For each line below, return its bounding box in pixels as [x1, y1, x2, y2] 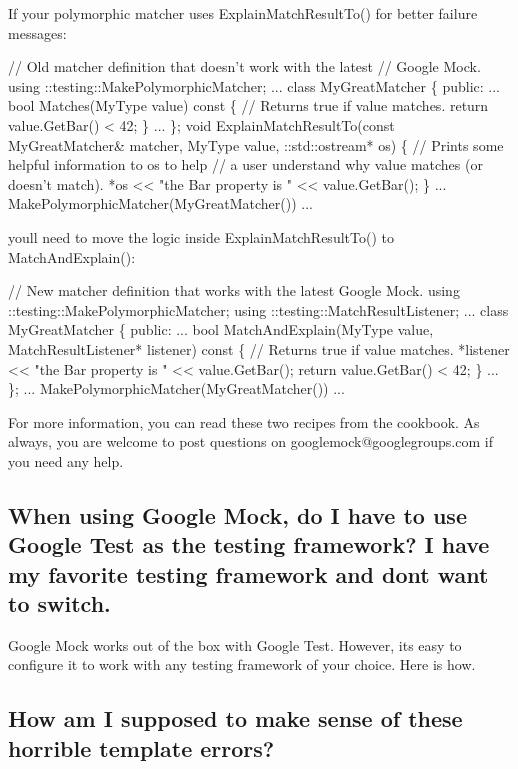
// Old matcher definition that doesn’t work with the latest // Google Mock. [8, 56, 481, 77]
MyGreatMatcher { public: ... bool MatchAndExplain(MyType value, [8, 319, 434, 340]
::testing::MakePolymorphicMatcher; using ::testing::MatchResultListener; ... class [8, 299, 509, 320]
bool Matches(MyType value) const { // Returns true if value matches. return [8, 95, 489, 116]
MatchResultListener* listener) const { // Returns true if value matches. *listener [8, 338, 510, 359]
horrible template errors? [8, 732, 275, 763]
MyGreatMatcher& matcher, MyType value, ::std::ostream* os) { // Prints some [8, 134, 504, 155]
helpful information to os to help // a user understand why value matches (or [8, 154, 483, 175]
